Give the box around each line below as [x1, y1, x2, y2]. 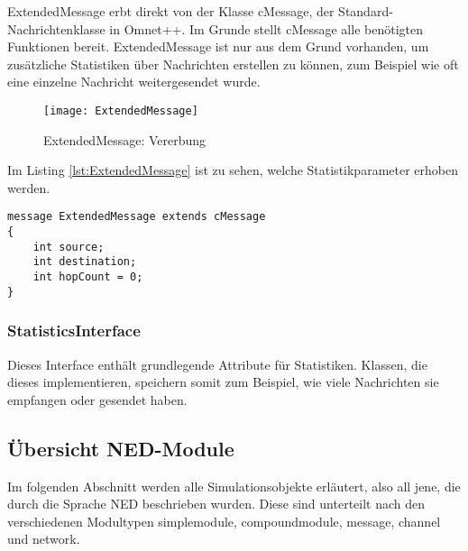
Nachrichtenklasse [7, 19, 106, 38]
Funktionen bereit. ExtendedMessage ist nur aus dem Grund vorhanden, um [7, 37, 429, 56]
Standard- [338, 2, 393, 20]
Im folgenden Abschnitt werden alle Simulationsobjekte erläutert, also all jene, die [7, 476, 461, 495]
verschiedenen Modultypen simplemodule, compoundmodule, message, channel [7, 511, 441, 530]
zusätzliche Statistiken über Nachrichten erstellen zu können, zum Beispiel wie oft [7, 54, 459, 73]
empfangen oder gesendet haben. [7, 390, 188, 409]
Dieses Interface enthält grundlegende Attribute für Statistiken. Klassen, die [7, 354, 427, 373]
